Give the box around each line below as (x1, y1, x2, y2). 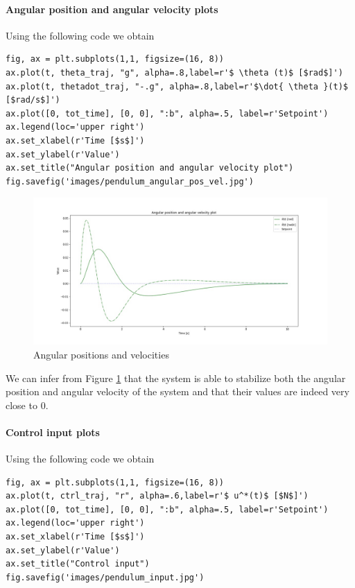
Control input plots (6, 424, 100, 439)
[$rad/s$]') (6, 95, 60, 105)
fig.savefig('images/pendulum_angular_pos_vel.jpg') (6, 176, 254, 187)
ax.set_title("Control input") (6, 559, 150, 569)
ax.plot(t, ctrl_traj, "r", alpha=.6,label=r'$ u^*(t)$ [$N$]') (6, 491, 309, 501)
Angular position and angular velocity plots (6, 1, 218, 16)
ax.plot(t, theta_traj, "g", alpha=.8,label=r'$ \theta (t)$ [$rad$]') (6, 67, 343, 78)
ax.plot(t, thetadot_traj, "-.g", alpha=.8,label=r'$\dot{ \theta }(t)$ (6, 81, 348, 92)
